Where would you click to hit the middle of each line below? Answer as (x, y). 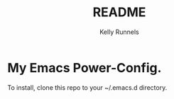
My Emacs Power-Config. (85, 68)
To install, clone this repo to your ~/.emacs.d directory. (87, 87)
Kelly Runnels (119, 32)
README (119, 12)
